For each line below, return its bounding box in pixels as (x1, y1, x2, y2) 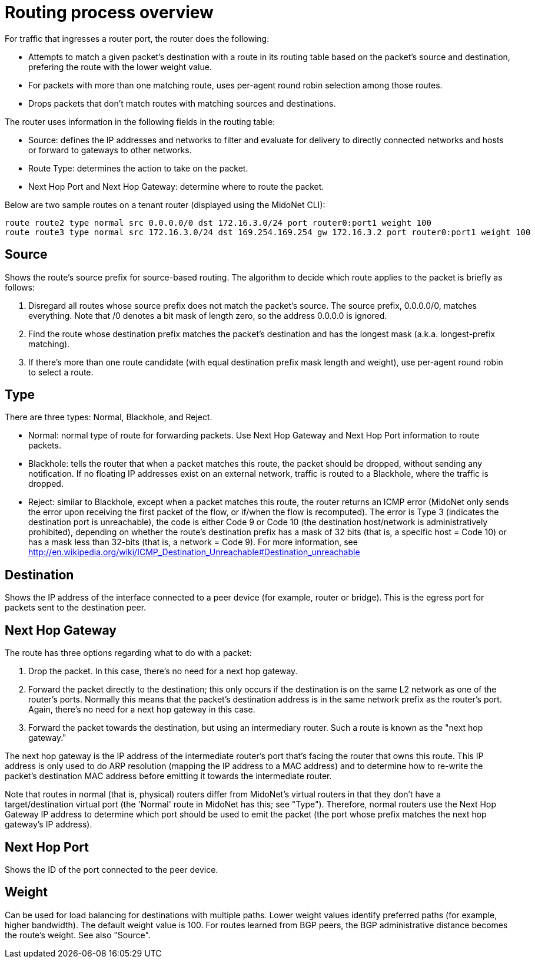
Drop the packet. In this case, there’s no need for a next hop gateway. (28, 666, 298, 677)
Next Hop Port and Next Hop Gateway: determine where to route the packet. (28, 181, 324, 192)
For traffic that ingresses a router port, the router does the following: (5, 33, 270, 44)
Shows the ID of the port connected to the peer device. (5, 864, 218, 875)
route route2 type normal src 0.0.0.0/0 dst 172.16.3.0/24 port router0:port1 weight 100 (5, 217, 431, 227)
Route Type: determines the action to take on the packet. (28, 163, 248, 173)
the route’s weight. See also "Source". (5, 929, 151, 940)
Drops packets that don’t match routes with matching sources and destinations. (28, 98, 336, 108)
